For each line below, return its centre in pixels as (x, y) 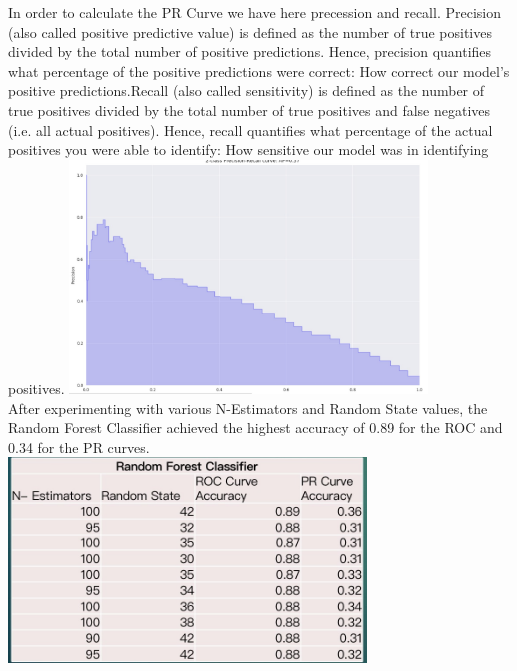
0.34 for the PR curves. (79, 446)
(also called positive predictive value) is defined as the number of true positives (250, 31)
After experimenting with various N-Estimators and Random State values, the (248, 407)
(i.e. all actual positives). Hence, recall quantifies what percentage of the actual (250, 129)
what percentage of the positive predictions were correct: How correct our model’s (259, 70)
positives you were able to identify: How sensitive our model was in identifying (248, 149)
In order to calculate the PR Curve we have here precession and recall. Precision (254, 12)
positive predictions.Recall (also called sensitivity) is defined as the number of (246, 90)
